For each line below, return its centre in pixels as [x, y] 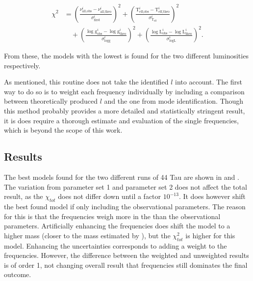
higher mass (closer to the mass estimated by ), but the [87, 235]
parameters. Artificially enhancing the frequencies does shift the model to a [117, 226]
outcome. [18, 274]
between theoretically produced [51, 101]
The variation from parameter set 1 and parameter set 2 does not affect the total [126, 186]
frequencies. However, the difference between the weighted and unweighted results [126, 255]
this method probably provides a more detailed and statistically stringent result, [125, 111]
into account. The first [209, 82]
